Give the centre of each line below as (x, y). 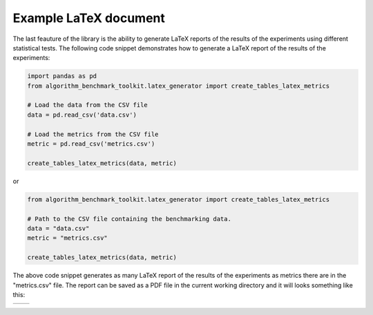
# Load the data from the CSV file (87, 105)
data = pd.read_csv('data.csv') (82, 115)
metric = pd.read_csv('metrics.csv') (91, 144)
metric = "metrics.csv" (68, 238)
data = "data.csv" (58, 228)
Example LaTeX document (89, 18)
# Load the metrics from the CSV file (93, 134)
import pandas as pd (62, 76)
